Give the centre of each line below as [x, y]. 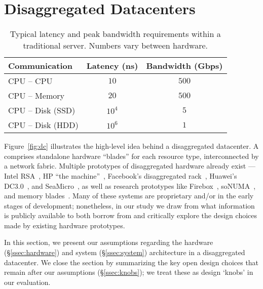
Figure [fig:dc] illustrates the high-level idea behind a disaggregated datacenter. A [131, 146]
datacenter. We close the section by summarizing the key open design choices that [131, 262]
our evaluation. [27, 282]
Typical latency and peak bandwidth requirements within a [115, 34]
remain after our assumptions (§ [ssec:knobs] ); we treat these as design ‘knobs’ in [129, 272]
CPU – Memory [36, 96]
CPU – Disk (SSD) [42, 110]
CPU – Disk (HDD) [43, 125]
